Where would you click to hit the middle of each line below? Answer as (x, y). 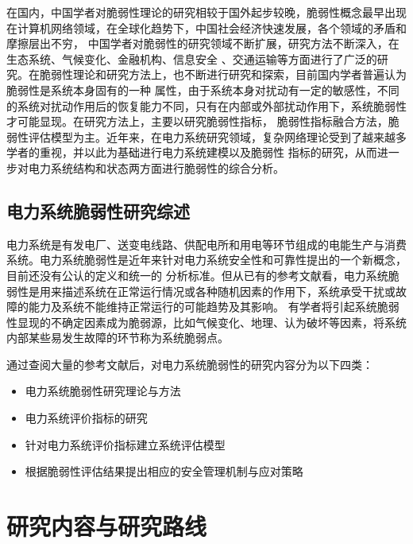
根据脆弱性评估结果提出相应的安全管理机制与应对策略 (164, 471)
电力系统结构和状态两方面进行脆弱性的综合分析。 (156, 167)
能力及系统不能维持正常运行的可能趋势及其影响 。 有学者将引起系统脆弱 (214, 307)
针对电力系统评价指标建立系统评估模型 (125, 444)
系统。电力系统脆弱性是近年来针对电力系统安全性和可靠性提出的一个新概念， (206, 260)
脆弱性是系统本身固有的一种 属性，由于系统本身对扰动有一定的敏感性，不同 (203, 89)
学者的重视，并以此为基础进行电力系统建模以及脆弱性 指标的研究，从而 (192, 152)
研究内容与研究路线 (107, 526)
